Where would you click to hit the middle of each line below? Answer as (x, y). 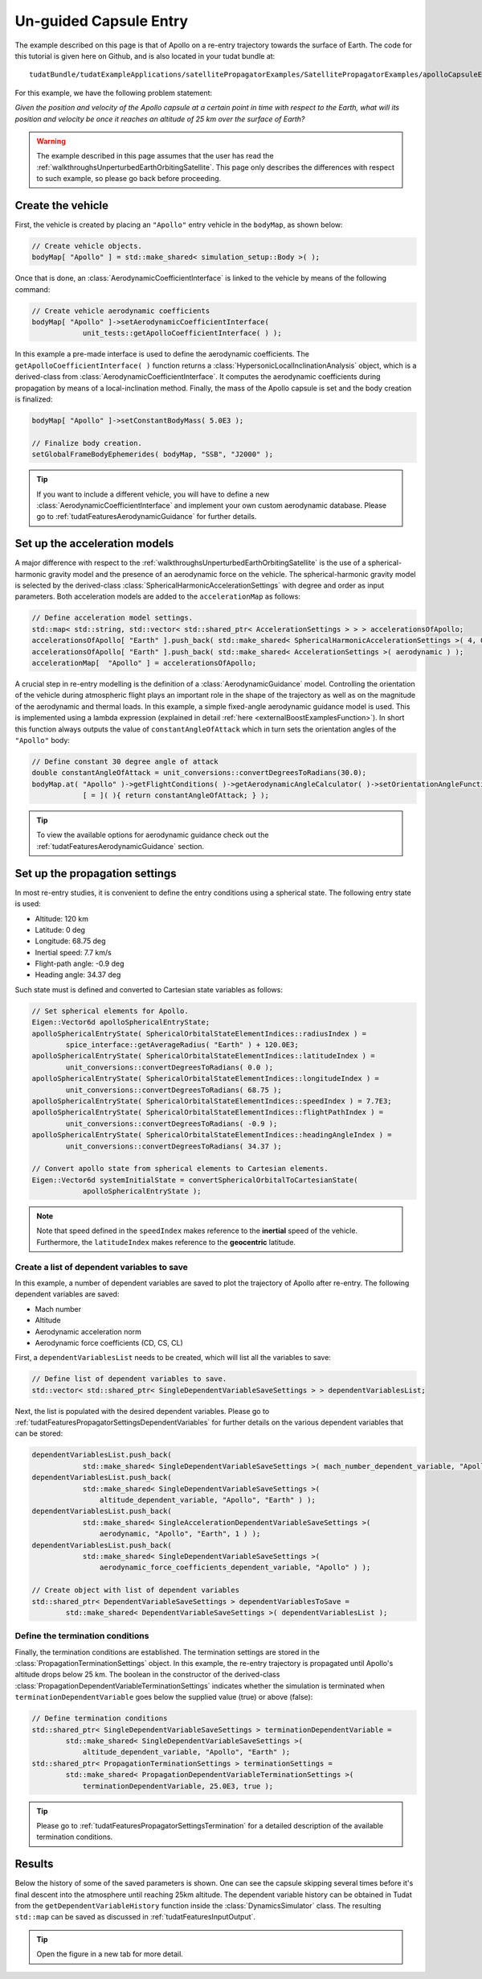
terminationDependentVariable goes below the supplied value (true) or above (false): (164, 1697)
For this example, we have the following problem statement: (114, 93)
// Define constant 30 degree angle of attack (125, 761)
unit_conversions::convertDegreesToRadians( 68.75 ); (174, 1090)
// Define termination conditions (100, 1719)
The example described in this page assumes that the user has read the (155, 156)
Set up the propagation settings (96, 873)
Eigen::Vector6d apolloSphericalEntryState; (121, 1022)
